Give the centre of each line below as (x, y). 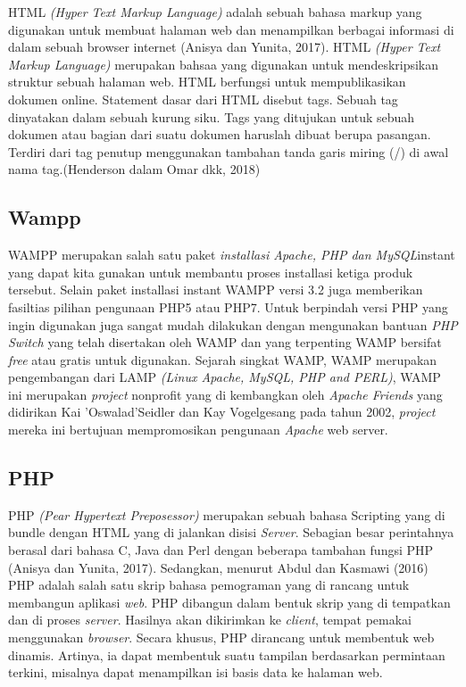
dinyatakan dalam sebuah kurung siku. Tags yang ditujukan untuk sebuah (212, 116)
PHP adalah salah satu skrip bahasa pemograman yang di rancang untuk (209, 585)
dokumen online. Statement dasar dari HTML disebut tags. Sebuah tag (203, 99)
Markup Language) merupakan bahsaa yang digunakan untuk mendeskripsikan (224, 64)
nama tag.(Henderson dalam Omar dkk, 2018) (134, 169)
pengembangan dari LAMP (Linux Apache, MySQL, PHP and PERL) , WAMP (225, 377)
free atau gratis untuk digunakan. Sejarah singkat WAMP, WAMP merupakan (223, 359)
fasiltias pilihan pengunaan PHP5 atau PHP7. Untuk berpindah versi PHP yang (228, 306)
